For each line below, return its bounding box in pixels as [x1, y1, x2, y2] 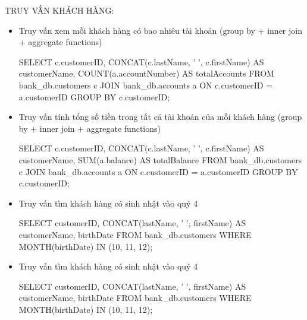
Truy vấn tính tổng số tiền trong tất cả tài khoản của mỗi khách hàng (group [18, 110, 302, 123]
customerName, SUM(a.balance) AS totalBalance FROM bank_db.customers [18, 153, 302, 166]
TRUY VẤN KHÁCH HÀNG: [5, 4, 114, 16]
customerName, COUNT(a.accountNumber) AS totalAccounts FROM [18, 67, 274, 80]
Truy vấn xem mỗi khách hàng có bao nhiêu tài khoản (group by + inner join [18, 24, 302, 36]
